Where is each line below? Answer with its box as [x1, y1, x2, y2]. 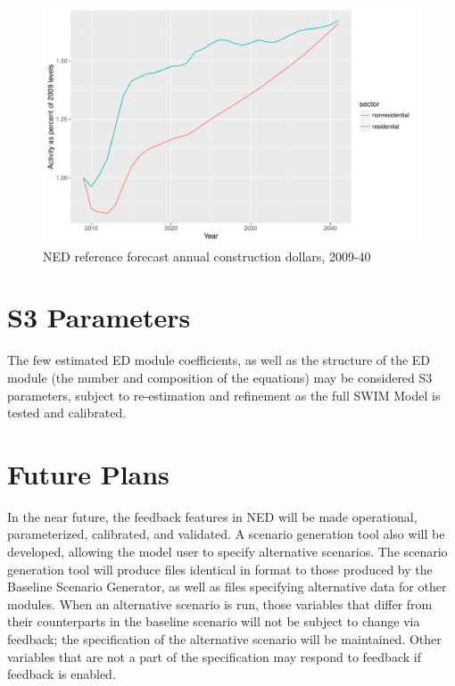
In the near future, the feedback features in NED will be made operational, [7, 507, 418, 525]
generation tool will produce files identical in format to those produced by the [7, 559, 433, 578]
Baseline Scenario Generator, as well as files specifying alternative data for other [7, 577, 447, 596]
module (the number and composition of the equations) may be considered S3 [7, 368, 433, 386]
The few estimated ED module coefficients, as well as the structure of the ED [7, 351, 431, 369]
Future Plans [7, 455, 170, 492]
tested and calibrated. [7, 403, 127, 422]
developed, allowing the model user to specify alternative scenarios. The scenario [7, 542, 448, 560]
